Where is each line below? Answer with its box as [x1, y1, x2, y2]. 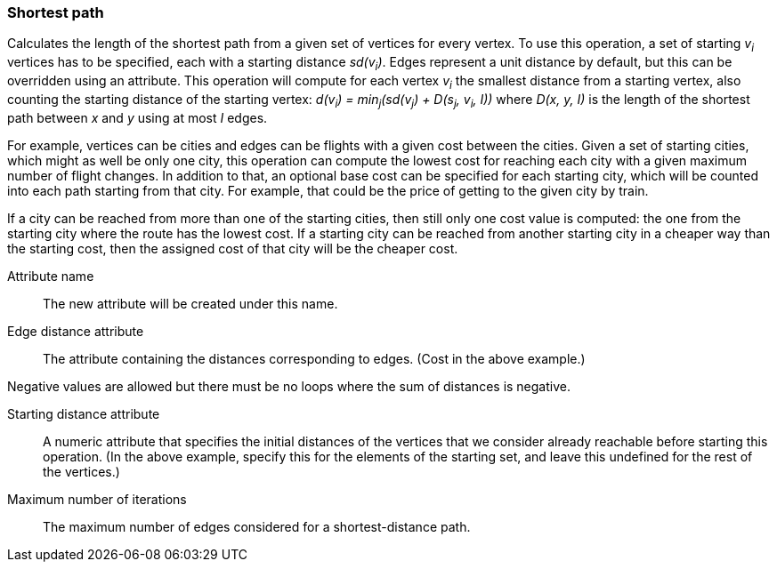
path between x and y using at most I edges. [7, 109, 268, 125]
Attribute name [7, 268, 94, 284]
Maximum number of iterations [7, 491, 187, 507]
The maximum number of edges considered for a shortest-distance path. [43, 518, 471, 534]
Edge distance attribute [7, 323, 144, 339]
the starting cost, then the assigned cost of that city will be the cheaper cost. [7, 240, 458, 256]
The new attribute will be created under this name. [43, 295, 338, 311]
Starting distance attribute [7, 405, 160, 421]
